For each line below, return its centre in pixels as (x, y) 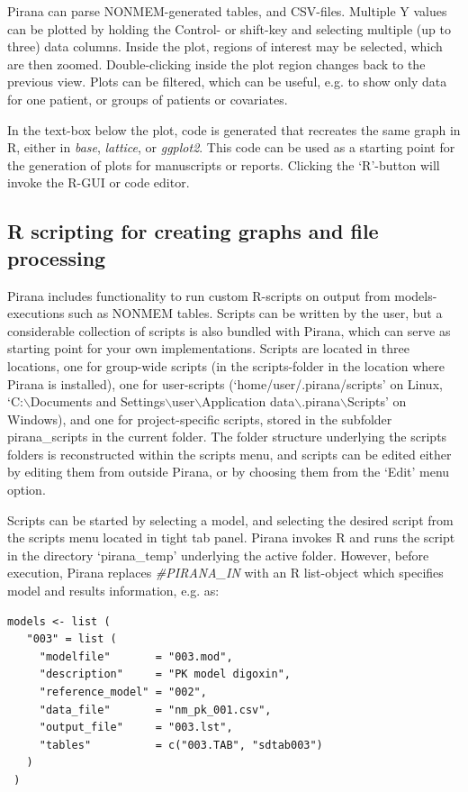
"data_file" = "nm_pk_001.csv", (155, 710)
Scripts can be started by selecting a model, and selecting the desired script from (230, 519)
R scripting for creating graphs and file (193, 231)
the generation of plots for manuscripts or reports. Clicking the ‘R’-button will (224, 164)
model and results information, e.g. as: (113, 591)
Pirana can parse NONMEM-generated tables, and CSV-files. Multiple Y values (227, 11)
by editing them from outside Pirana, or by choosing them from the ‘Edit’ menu (229, 472)
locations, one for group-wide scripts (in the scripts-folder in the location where (226, 365)
